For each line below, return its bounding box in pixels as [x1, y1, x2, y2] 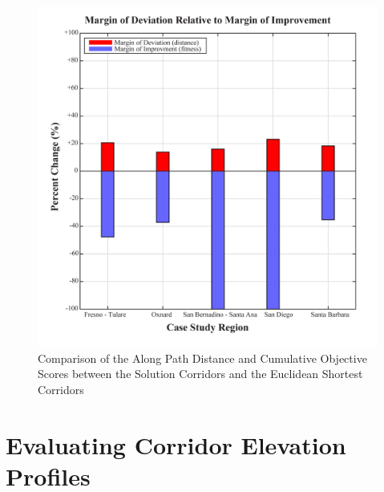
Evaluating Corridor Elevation [6, 428, 346, 461]
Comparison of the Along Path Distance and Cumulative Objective [38, 349, 367, 366]
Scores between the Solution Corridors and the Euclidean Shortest [38, 365, 363, 382]
